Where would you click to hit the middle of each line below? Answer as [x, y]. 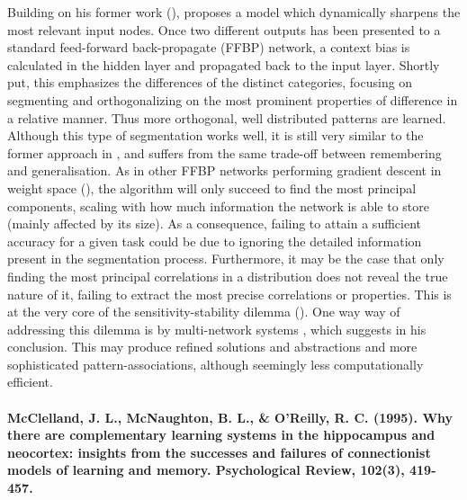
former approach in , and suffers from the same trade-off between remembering [225, 152]
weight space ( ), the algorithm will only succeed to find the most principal [212, 187]
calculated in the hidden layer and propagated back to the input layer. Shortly [224, 64]
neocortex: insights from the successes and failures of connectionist [219, 452]
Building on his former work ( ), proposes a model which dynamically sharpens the [234, 12]
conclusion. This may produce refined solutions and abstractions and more [212, 347]
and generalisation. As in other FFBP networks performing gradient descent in [225, 170]
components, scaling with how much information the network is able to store [219, 205]
